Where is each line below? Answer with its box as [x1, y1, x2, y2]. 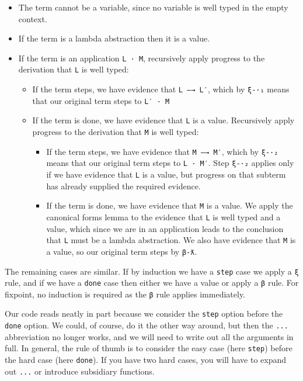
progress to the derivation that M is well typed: [32, 126, 199, 138]
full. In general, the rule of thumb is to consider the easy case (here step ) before [5, 342, 292, 354]
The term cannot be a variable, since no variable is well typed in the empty [18, 1, 288, 13]
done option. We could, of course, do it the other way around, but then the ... [5, 319, 288, 331]
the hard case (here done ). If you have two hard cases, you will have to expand [5, 354, 287, 366]
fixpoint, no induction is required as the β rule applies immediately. [5, 288, 246, 300]
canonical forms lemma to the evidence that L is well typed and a [46, 210, 281, 223]
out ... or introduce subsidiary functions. [5, 365, 155, 377]
